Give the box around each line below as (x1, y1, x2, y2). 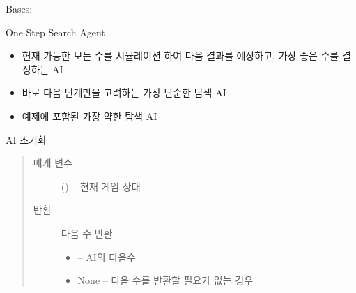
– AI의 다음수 (77, 249, 136, 264)
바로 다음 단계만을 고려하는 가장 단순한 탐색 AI (22, 85, 226, 100)
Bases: (6, 1, 33, 15)
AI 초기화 (6, 132, 47, 146)
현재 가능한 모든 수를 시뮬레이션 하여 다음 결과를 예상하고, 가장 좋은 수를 (22, 48, 339, 63)
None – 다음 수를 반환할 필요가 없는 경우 (77, 273, 254, 287)
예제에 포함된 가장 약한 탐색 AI (22, 108, 157, 123)
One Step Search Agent (6, 24, 105, 39)
